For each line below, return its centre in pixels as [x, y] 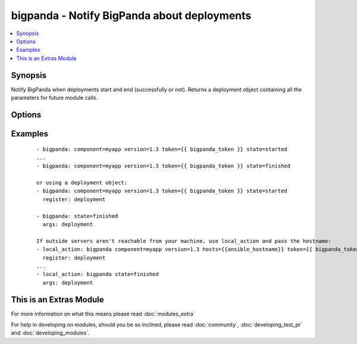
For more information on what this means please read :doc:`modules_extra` [103, 314]
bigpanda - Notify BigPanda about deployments [131, 15]
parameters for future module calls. [54, 98]
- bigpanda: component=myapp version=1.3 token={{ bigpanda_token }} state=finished [164, 166]
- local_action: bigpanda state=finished [98, 274]
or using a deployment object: [82, 182]
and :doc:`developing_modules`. [50, 333]
